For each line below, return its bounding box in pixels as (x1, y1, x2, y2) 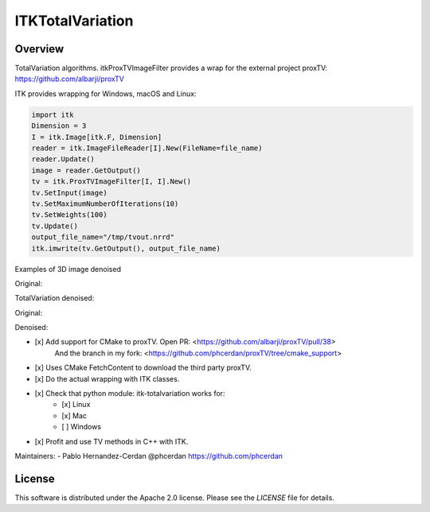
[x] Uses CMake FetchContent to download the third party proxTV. (34, 363, 252, 373)
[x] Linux (61, 400, 91, 409)
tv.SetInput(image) (31, 188, 107, 197)
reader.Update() (31, 155, 96, 164)
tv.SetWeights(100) (31, 211, 107, 219)
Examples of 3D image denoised (14, 264, 121, 273)
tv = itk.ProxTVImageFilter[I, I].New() (31, 177, 191, 186)
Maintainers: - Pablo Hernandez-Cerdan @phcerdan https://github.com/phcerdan (14, 451, 283, 460)
